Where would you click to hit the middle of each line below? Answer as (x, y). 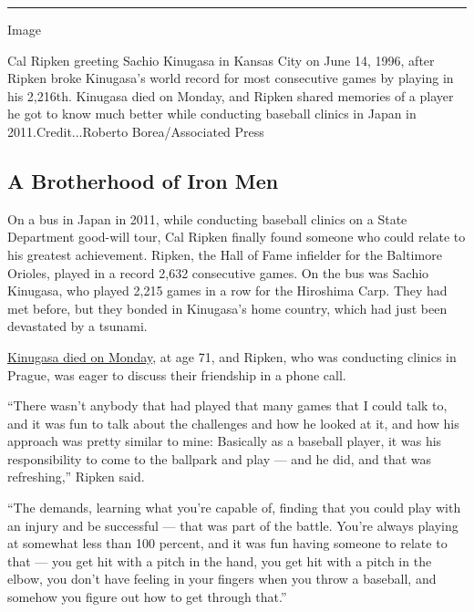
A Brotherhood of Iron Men (143, 180)
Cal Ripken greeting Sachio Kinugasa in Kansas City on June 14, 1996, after (221, 60)
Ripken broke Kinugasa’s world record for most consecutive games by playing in (231, 78)
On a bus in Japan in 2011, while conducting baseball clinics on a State (207, 218)
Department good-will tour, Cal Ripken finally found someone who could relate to (237, 237)
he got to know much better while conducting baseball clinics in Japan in (212, 114)
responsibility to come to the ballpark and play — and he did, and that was (220, 458)
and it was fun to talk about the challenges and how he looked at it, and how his (233, 423)
